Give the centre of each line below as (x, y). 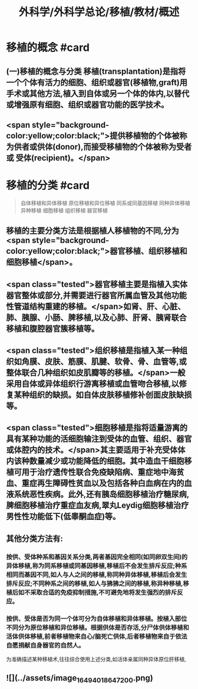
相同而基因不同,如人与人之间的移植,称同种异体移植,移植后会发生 (97, 574)
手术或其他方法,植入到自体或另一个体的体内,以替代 (98, 93)
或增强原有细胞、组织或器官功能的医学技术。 (88, 104)
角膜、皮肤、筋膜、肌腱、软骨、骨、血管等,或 (104, 362)
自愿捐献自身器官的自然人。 (45, 645)
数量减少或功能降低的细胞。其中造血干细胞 (107, 461)
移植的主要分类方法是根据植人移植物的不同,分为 (93, 231)
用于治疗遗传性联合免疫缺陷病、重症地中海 (99, 472)
